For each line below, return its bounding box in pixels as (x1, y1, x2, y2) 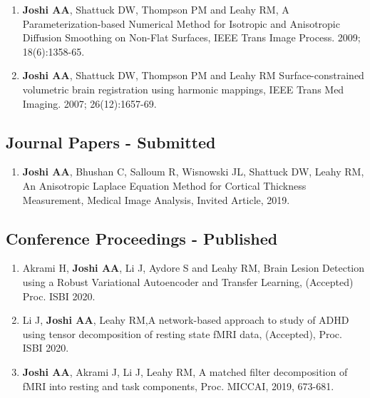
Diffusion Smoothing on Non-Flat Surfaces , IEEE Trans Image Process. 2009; (22, 30, 361, 45)
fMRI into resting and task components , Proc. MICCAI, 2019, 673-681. (22, 378, 334, 393)
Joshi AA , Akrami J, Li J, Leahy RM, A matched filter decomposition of (22, 364, 348, 379)
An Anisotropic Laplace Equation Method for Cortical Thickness (22, 178, 307, 193)
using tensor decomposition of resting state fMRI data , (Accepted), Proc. (22, 326, 342, 341)
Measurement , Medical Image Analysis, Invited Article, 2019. (22, 192, 290, 207)
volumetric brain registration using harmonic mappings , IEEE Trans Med (22, 81, 344, 96)
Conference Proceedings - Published (6, 227, 278, 249)
